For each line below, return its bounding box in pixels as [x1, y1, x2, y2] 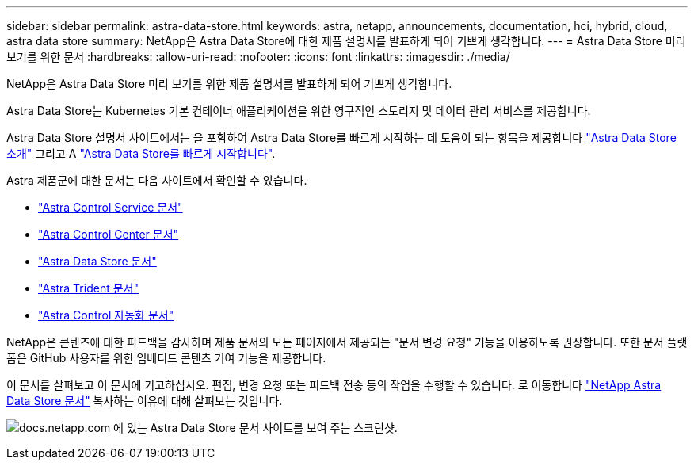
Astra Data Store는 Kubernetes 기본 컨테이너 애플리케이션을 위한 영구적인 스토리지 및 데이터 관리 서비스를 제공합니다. [6, 104, 591, 117]
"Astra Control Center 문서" [38, 227, 179, 241]
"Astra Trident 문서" [38, 281, 139, 295]
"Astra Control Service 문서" [38, 201, 183, 214]
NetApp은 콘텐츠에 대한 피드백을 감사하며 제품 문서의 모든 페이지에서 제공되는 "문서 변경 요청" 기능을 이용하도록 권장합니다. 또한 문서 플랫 [6, 335, 688, 349]
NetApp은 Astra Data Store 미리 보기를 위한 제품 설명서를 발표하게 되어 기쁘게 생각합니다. [6, 77, 452, 90]
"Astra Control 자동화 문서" [38, 308, 174, 322]
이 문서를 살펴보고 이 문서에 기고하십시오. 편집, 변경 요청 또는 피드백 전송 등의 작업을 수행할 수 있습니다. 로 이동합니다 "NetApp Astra [6, 378, 662, 392]
